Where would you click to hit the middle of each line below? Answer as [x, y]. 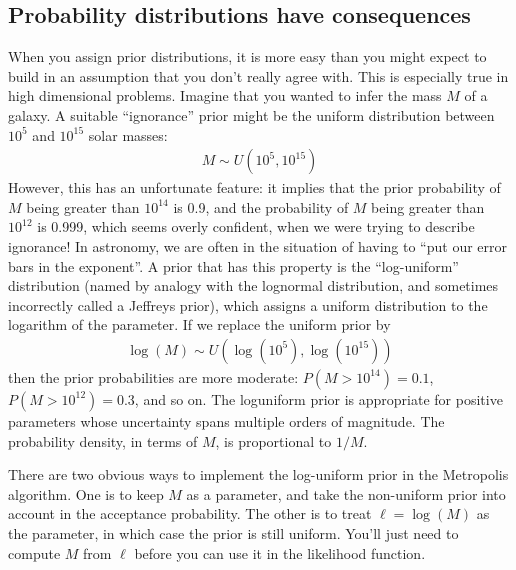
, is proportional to [273, 440]
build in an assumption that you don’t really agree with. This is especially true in [258, 75]
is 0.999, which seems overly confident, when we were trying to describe [256, 226]
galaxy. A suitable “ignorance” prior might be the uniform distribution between [251, 114]
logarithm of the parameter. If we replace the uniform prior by [199, 324]
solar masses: [128, 134]
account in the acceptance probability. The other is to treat [190, 513]
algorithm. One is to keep [86, 493]
